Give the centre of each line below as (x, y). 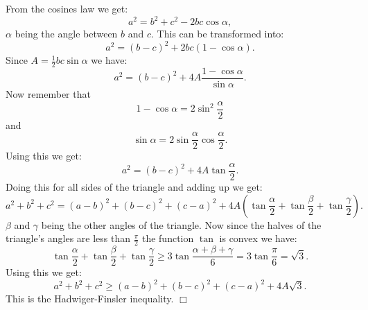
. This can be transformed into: (218, 34)
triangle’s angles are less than (68, 238)
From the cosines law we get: (67, 8)
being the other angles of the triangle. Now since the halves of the (181, 224)
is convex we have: (258, 238)
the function (168, 238)
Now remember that (48, 94)
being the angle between (66, 34)
